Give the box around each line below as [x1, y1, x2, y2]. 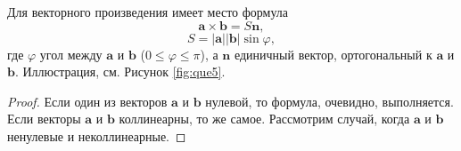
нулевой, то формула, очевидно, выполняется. [205, 91, 454, 110]
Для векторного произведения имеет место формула [7, 3, 289, 20]
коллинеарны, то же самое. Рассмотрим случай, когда [119, 109, 410, 128]
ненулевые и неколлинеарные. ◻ [7, 126, 186, 145]
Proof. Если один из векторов [7, 91, 168, 110]
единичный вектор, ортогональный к [234, 44, 432, 63]
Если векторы [7, 109, 81, 128]
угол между [39, 44, 103, 63]
